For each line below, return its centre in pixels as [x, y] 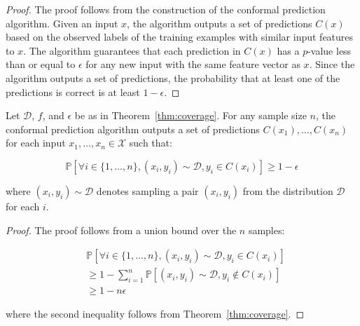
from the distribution [288, 190]
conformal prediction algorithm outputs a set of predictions [133, 129]
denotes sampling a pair [147, 190]
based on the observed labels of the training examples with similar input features [180, 37]
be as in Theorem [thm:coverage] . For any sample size [191, 115]
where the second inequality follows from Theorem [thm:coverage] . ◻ [155, 314]
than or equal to [41, 64]
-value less [330, 50]
